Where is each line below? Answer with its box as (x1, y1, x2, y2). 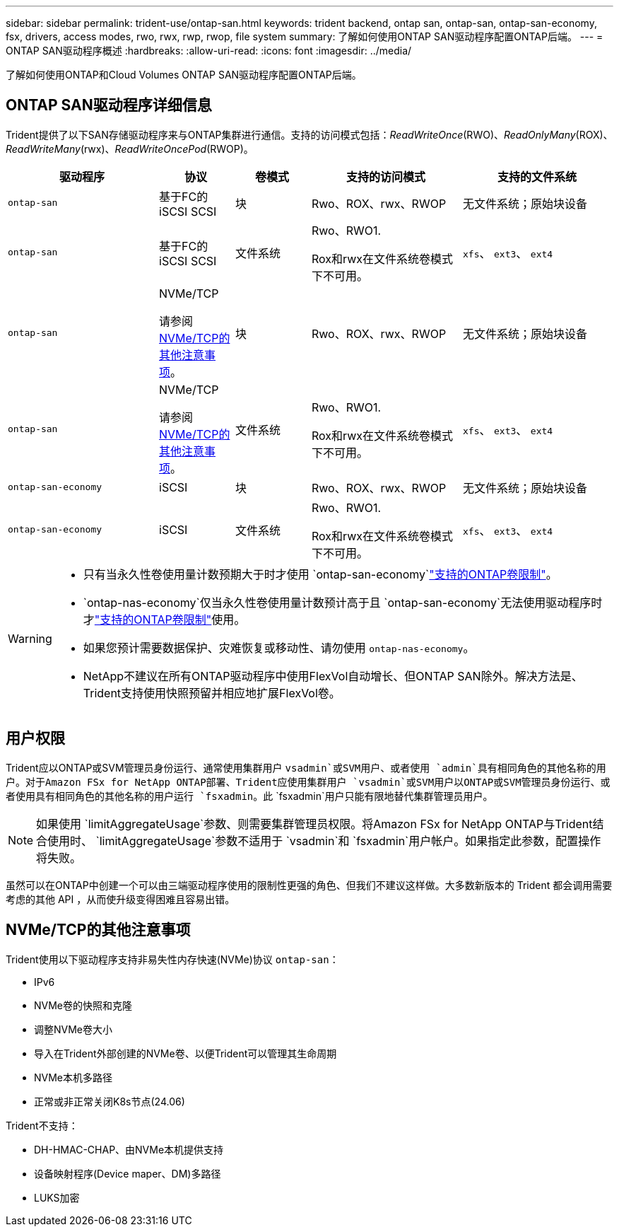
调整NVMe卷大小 (34, 1023, 113, 1035)
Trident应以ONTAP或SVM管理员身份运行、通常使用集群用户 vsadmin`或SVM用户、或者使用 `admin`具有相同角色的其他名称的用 (6, 761, 606, 774)
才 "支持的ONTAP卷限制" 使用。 (83, 612, 246, 627)
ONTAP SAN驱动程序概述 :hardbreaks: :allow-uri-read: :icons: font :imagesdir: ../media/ (6, 45, 412, 57)
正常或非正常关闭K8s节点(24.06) (34, 1095, 185, 1108)
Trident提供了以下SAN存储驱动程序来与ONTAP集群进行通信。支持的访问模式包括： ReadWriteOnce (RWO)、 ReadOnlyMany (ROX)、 (6, 128, 613, 141)
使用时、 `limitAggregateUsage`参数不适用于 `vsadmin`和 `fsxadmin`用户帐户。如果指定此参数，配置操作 (47, 833, 601, 848)
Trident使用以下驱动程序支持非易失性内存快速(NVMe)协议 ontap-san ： (6, 953, 339, 965)
